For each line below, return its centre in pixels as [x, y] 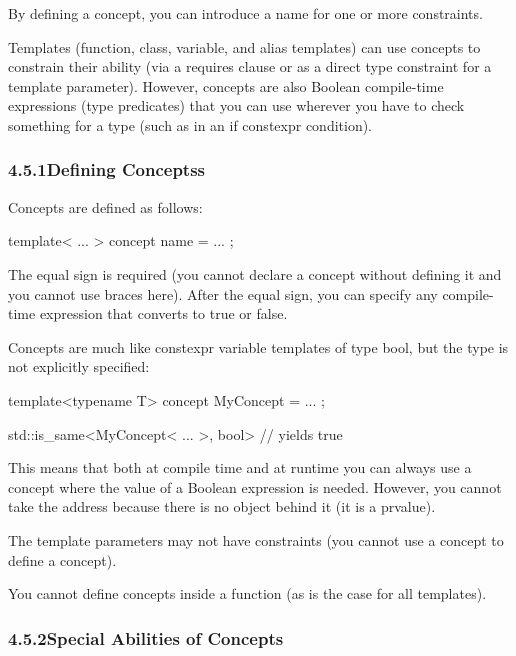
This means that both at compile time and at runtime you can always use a [240, 467]
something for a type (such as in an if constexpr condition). [190, 124]
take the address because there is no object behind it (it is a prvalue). [222, 506]
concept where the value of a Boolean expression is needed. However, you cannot [255, 486]
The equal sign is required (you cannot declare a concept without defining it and [255, 273]
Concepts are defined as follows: [105, 206]
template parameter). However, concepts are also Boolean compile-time [226, 85]
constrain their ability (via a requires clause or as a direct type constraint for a [250, 66]
